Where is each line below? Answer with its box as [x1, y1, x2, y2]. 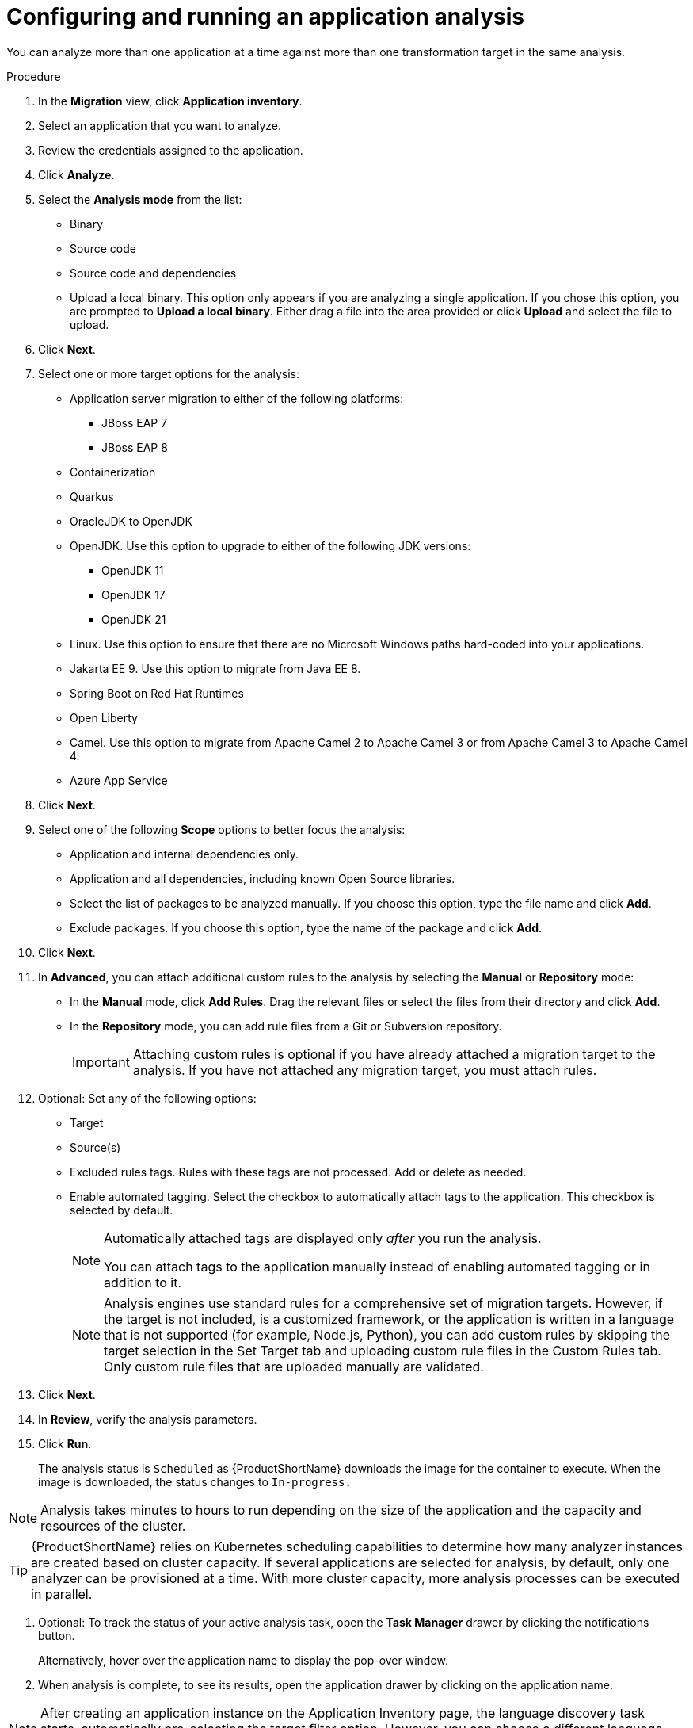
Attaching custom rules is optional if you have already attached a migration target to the [132, 1046, 656, 1062]
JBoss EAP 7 [101, 415, 168, 430]
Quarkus [70, 489, 114, 503]
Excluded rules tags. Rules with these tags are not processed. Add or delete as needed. [70, 1164, 527, 1179]
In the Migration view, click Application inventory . [38, 94, 303, 108]
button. [38, 1628, 75, 1642]
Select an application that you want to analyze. [38, 118, 282, 132]
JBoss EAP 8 [101, 440, 168, 454]
